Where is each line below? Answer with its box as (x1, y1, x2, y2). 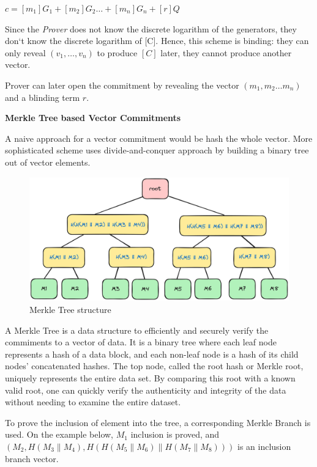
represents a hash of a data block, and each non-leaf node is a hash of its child (5, 347, 299, 360)
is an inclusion (237, 439, 291, 452)
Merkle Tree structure (29, 303, 111, 316)
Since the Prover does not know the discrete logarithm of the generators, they (5, 22, 297, 35)
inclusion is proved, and (130, 428, 220, 441)
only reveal (5, 46, 46, 59)
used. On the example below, (5, 428, 114, 441)
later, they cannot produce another (160, 46, 292, 59)
